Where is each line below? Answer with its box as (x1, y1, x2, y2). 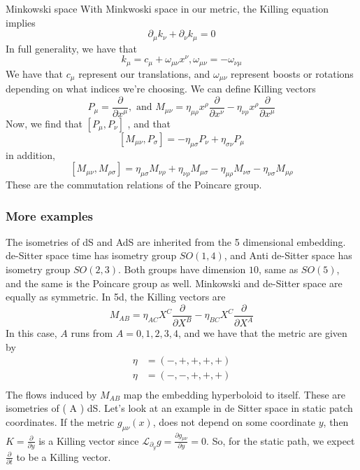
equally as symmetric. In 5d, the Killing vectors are (6, 289, 226, 304)
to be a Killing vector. (16, 449, 111, 464)
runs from (71, 326, 113, 340)
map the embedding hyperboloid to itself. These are (123, 387, 346, 401)
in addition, (6, 147, 55, 162)
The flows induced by (6, 387, 97, 401)
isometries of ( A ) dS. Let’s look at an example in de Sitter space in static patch (6, 401, 353, 415)
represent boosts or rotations (230, 66, 354, 81)
